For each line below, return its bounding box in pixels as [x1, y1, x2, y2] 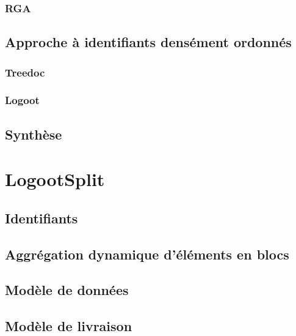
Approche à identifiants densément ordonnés [5, 32, 292, 51]
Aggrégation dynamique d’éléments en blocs [5, 244, 289, 263]
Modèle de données [5, 280, 129, 299]
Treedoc [5, 64, 45, 80]
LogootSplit [5, 166, 105, 192]
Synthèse [5, 124, 62, 143]
